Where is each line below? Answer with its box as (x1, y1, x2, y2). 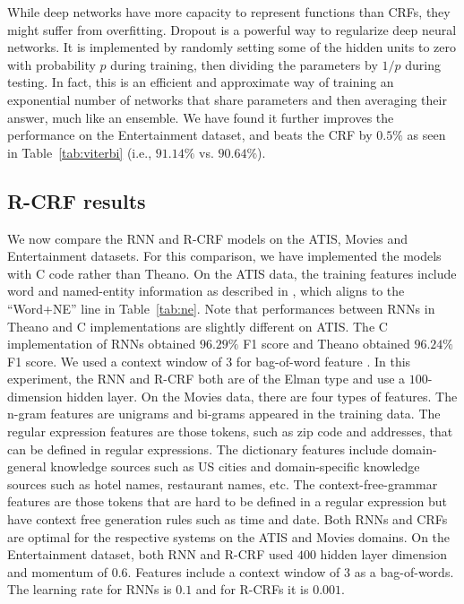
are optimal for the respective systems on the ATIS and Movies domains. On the (7, 527, 451, 546)
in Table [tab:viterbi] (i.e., (7, 142, 152, 161)
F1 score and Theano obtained (243, 334, 410, 353)
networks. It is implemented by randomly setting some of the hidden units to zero (7, 38, 456, 56)
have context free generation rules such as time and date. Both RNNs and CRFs (7, 510, 448, 529)
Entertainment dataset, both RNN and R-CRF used (7, 545, 294, 564)
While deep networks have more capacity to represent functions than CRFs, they (7, 3, 451, 21)
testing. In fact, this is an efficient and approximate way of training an (7, 73, 394, 91)
